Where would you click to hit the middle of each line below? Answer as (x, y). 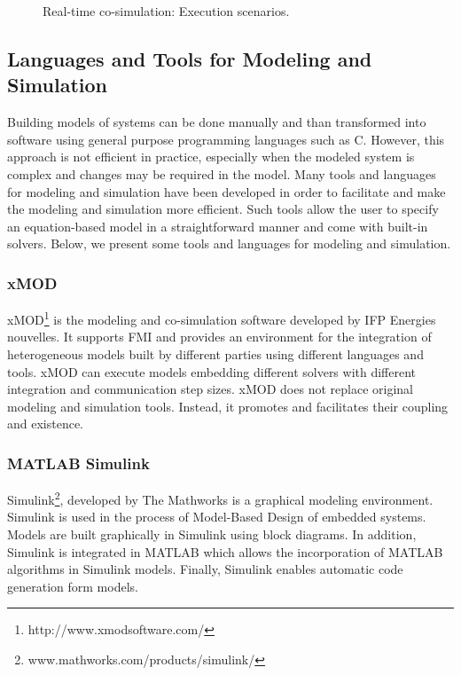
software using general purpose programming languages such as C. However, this (226, 139)
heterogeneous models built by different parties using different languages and (215, 354)
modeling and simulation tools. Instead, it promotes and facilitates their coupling (228, 406)
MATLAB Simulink (78, 463)
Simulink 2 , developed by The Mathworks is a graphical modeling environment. (220, 498)
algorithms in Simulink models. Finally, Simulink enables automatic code (205, 569)
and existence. (46, 424)
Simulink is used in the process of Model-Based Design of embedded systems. (217, 517)
